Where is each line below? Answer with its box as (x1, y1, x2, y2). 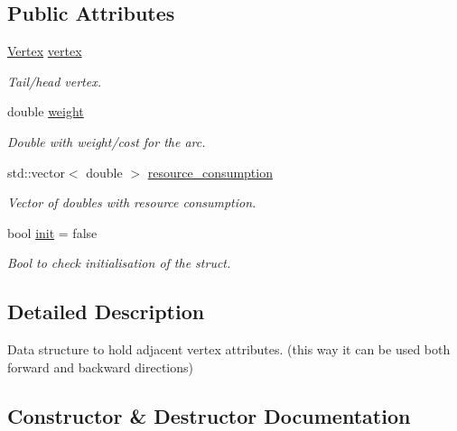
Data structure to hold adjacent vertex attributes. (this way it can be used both (7, 340, 451, 359)
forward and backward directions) (7, 357, 193, 376)
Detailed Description (7, 298, 205, 326)
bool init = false (7, 223, 98, 242)
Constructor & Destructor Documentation (7, 401, 411, 429)
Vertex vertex (7, 41, 82, 60)
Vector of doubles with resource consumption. (7, 193, 256, 212)
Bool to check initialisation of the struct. (7, 253, 231, 272)
